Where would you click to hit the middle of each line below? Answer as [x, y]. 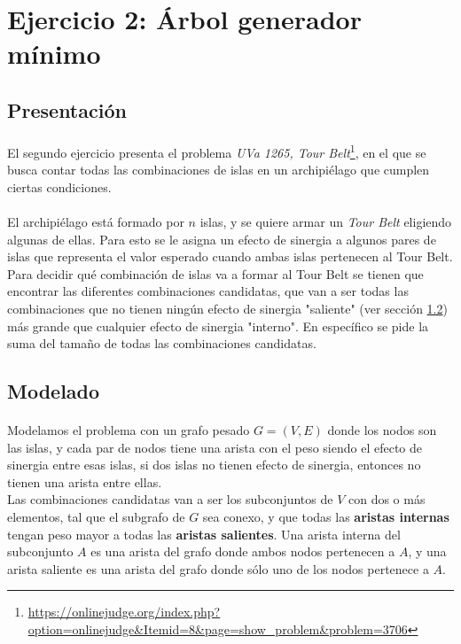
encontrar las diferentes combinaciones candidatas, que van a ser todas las [208, 291]
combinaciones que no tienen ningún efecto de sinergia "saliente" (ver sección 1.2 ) [227, 308]
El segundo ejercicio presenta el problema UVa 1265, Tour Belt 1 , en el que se [217, 151]
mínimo [54, 54]
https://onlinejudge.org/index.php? [124, 612]
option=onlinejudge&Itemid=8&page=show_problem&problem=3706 [218, 629]
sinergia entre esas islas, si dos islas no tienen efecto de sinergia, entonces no [214, 465]
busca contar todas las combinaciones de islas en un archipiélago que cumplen [219, 170]
